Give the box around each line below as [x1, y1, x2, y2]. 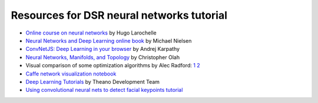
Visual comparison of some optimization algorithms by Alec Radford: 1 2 [25, 62, 200, 69]
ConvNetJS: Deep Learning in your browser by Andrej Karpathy [25, 46, 180, 53]
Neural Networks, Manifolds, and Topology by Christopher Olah [25, 53, 180, 61]
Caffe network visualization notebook [25, 70, 117, 77]
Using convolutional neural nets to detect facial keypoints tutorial [25, 87, 183, 94]
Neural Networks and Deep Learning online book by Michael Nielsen [25, 37, 192, 44]
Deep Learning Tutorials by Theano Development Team [25, 78, 160, 85]
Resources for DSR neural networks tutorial [11, 9, 228, 22]
